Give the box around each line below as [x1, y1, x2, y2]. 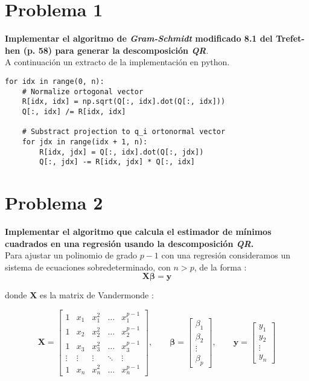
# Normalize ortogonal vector [22, 87, 144, 96]
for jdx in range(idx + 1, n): [22, 137, 148, 146]
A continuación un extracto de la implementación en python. [5, 56, 230, 68]
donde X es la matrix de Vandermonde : [5, 289, 154, 301]
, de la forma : [194, 260, 247, 273]
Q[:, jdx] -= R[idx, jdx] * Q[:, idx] [39, 158, 195, 167]
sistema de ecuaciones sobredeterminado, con [5, 260, 171, 273]
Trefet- [275, 32, 305, 45]
